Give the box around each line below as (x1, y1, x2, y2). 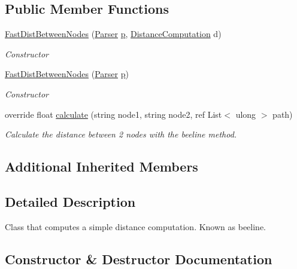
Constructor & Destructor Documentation (5, 249, 272, 268)
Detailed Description (5, 192, 136, 210)
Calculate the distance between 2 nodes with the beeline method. (5, 128, 237, 140)
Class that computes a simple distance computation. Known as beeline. (5, 220, 266, 233)
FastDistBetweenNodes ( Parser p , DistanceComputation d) (5, 27, 222, 40)
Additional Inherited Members (5, 157, 198, 176)
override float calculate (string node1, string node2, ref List (5, 108, 222, 120)
